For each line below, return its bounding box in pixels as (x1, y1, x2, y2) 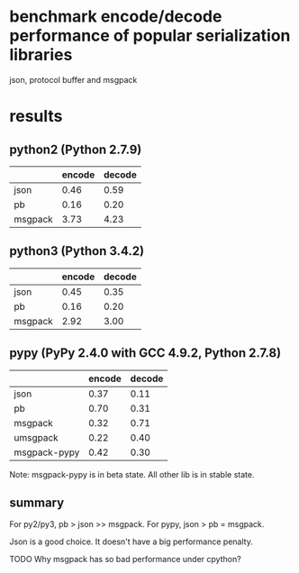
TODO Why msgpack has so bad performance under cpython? (9, 554, 241, 565)
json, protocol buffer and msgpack (9, 74, 138, 85)
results (9, 106, 63, 127)
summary (9, 495, 65, 510)
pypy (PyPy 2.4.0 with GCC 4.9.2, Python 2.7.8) (9, 345, 282, 361)
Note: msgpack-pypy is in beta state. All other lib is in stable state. (9, 468, 255, 479)
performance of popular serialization (9, 25, 291, 46)
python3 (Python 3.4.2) (9, 243, 145, 259)
